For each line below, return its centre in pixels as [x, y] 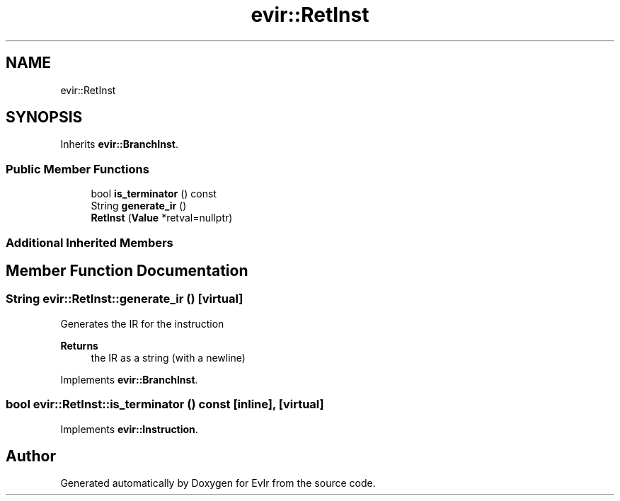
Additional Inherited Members [90, 242]
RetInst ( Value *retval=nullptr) [162, 218]
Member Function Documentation [127, 270]
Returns [79, 345]
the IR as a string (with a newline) [168, 357]
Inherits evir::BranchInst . [119, 144]
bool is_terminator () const [154, 194]
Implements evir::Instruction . [129, 429]
